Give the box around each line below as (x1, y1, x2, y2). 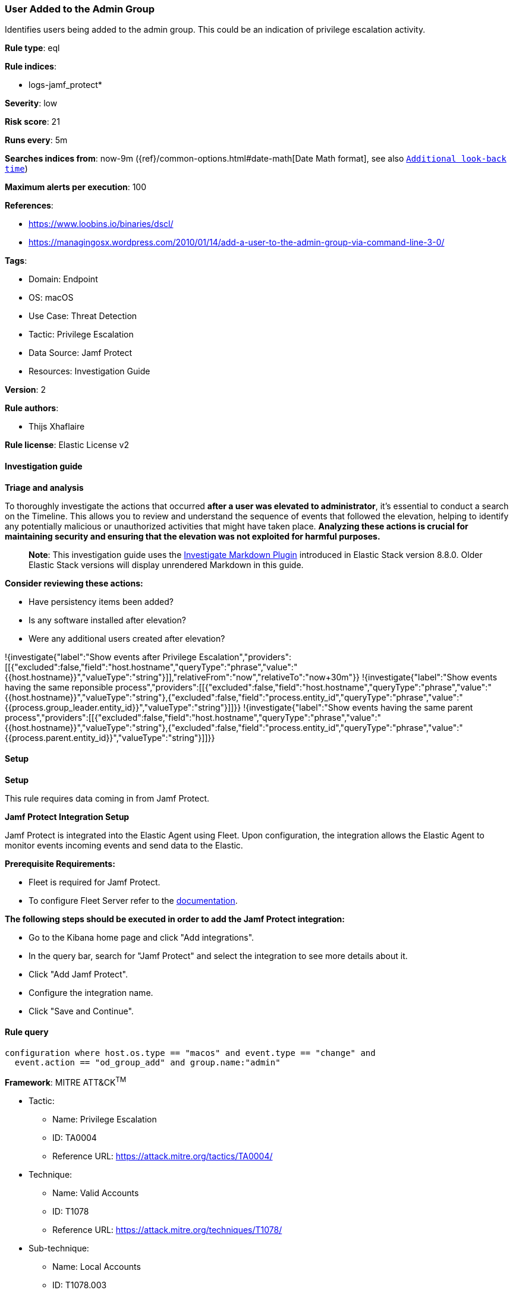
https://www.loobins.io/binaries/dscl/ (29, 219, 174, 229)
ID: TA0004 (52, 1132, 97, 1143)
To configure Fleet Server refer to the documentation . (29, 895, 238, 906)
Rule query (5, 1027, 49, 1037)
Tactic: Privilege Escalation (29, 329, 134, 340)
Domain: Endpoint (29, 274, 98, 285)
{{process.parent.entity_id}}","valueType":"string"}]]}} (5, 732, 215, 743)
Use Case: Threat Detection (29, 311, 137, 321)
